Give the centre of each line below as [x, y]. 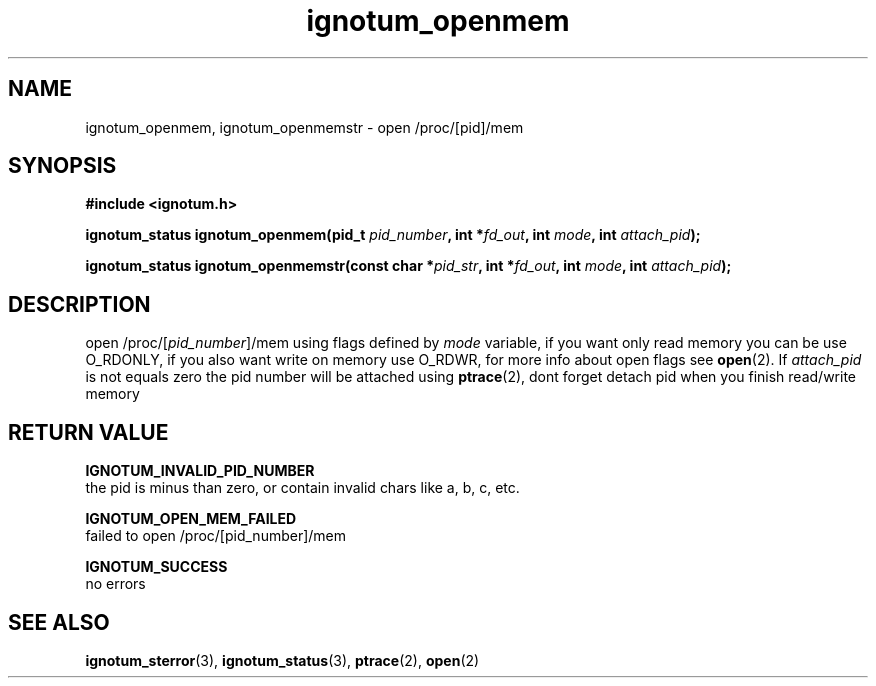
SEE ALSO [59, 622]
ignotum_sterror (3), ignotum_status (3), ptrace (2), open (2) [282, 660]
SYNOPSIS [62, 166]
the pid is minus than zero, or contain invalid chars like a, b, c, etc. [302, 488]
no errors [115, 584]
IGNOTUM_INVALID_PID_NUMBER [200, 471]
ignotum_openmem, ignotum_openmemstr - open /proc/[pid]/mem [304, 127]
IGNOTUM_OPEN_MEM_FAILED [191, 519]
